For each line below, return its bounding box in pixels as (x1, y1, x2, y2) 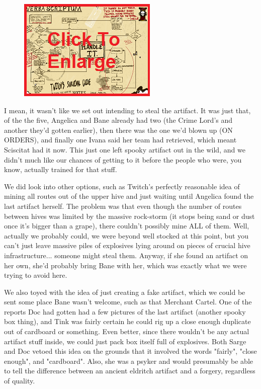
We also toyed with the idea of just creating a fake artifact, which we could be (4, 286, 245, 297)
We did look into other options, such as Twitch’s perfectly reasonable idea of (4, 181, 240, 191)
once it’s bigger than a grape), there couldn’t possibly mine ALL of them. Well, (4, 220, 249, 231)
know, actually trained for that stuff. (4, 164, 117, 175)
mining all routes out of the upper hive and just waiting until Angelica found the (4, 191, 254, 201)
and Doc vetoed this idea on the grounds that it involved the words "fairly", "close (4, 346, 257, 356)
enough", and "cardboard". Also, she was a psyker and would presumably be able (4, 355, 253, 366)
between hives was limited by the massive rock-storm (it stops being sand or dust (4, 210, 255, 221)
